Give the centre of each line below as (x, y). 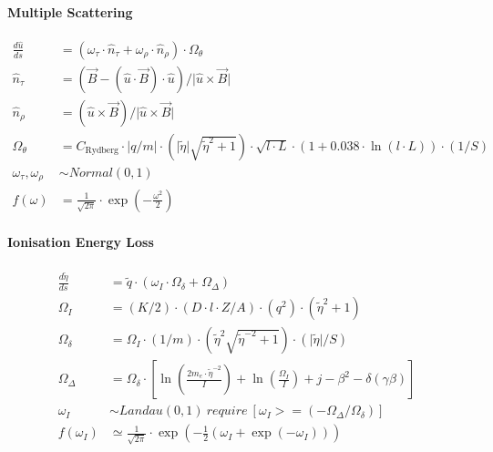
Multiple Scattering (70, 11)
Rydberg (102, 151)
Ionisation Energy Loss (81, 242)
